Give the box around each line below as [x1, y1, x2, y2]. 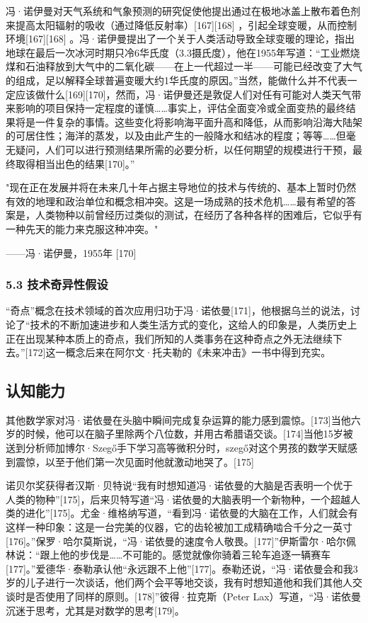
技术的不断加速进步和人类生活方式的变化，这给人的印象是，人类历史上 [30, 316, 357, 331]
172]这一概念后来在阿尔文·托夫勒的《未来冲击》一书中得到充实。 [28, 345, 331, 360]
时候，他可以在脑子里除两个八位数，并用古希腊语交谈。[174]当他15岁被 [25, 426, 353, 441]
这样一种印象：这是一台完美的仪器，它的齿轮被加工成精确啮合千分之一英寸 [6, 520, 352, 535]
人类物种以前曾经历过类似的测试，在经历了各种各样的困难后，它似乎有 [35, 207, 362, 222]
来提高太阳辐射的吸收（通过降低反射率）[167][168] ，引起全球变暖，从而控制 [6, 17, 357, 32]
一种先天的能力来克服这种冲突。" [6, 221, 159, 236]
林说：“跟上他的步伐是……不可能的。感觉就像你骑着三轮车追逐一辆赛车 [6, 547, 331, 562]
